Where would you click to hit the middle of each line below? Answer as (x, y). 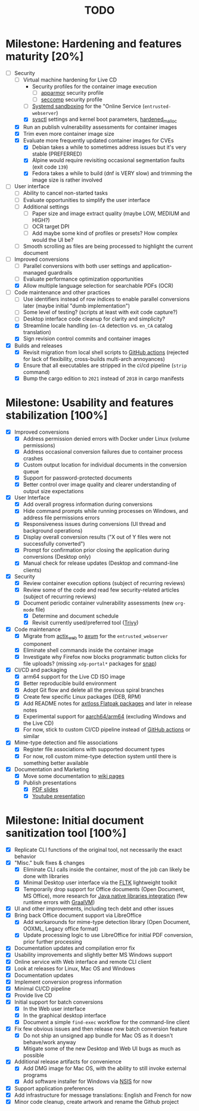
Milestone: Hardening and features (94, 44)
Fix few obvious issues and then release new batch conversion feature (101, 1029)
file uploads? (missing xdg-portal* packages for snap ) (90, 663)
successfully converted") (54, 544)
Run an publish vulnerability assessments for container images (100, 127)
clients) (32, 570)
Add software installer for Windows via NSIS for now (88, 1081)
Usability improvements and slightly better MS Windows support (93, 955)
